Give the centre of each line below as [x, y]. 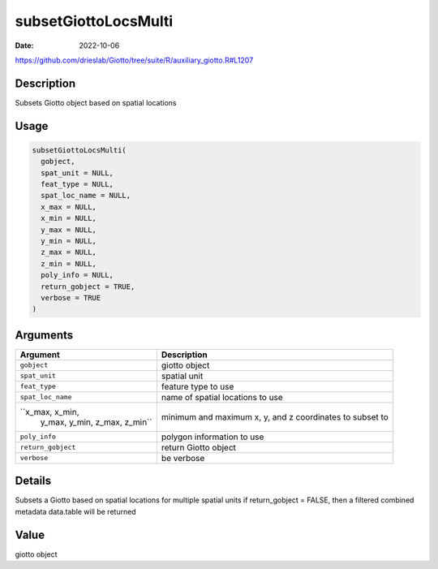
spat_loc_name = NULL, [86, 196]
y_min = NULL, [69, 241]
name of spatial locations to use [222, 397]
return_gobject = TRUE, [88, 287]
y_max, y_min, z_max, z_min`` [97, 422]
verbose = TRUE [71, 297]
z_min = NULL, [69, 263]
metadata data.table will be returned [76, 511]
